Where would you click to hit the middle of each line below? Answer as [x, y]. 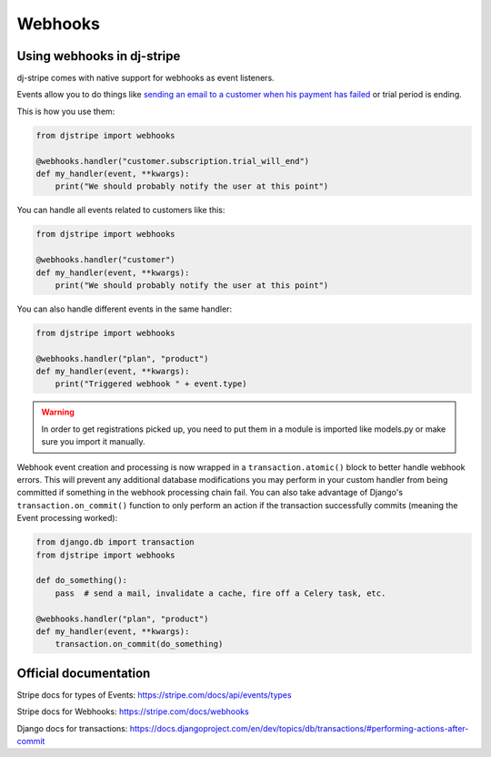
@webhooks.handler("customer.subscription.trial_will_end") [173, 161]
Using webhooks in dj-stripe [99, 56]
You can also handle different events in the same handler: [124, 309]
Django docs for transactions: [72, 728]
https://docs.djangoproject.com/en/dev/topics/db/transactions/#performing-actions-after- [299, 728]
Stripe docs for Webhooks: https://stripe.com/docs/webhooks [133, 711]
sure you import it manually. [93, 442]
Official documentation [84, 673]
